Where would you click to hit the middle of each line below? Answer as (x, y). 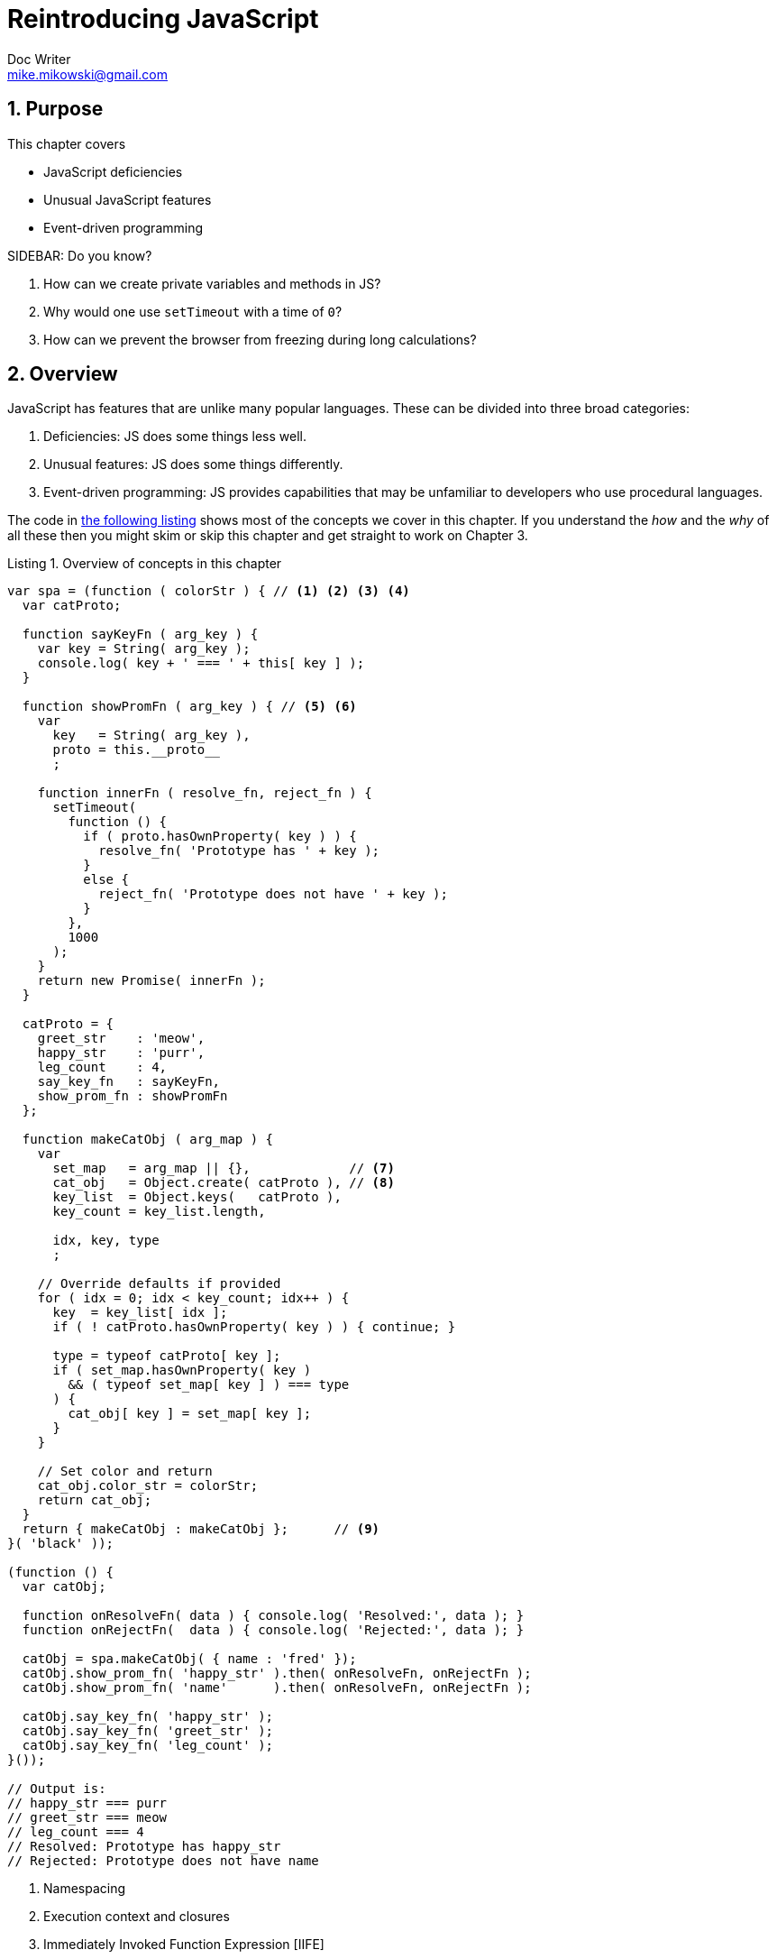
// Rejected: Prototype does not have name (163, 1861)
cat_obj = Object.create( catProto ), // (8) (224, 1183)
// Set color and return (125, 1472)
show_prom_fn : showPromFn (133, 1096)
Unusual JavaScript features (128, 199)
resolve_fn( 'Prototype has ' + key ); (239, 851)
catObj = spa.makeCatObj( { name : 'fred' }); (189, 1659)
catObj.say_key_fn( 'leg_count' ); (148, 1746)
